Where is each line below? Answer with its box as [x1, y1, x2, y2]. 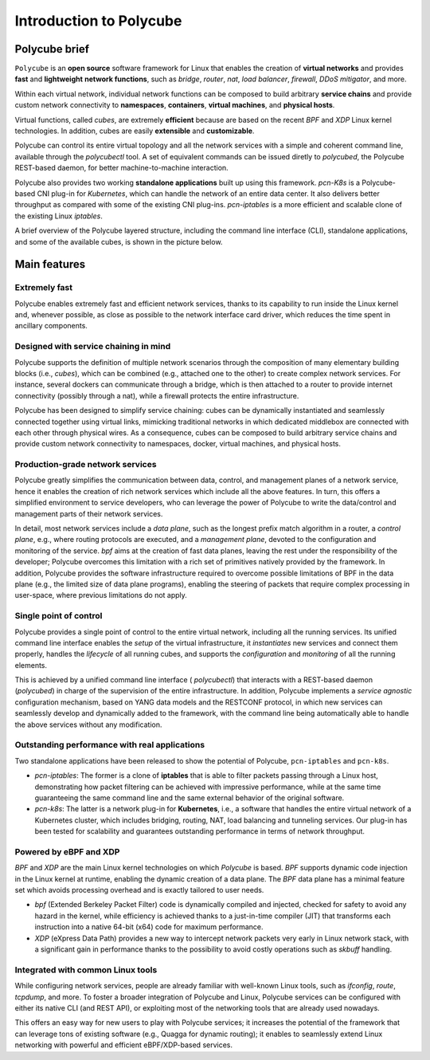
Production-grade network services [14, 459, 157, 470]
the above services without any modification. [14, 720, 162, 729]
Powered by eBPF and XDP [14, 846, 120, 857]
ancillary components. [14, 321, 88, 331]
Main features [14, 257, 86, 271]
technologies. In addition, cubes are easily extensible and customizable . [14, 126, 255, 135]
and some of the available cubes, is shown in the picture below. [14, 237, 223, 246]
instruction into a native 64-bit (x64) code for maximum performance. [34, 922, 264, 932]
